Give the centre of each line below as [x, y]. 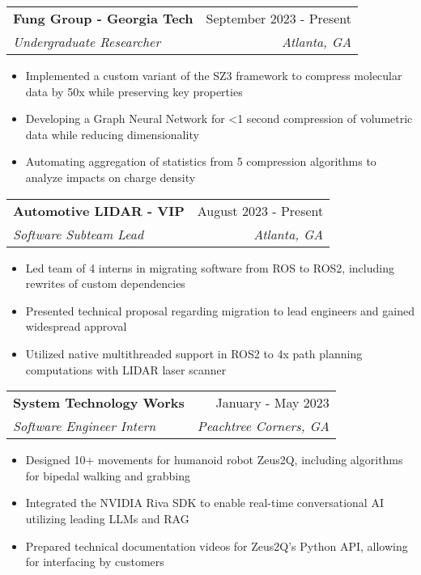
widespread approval [76, 326]
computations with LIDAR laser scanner [126, 369]
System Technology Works [99, 403]
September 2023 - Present [279, 18]
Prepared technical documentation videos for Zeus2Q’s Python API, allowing [217, 545]
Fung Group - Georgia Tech [103, 18]
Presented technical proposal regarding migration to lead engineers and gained [220, 310]
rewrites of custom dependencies [105, 283]
